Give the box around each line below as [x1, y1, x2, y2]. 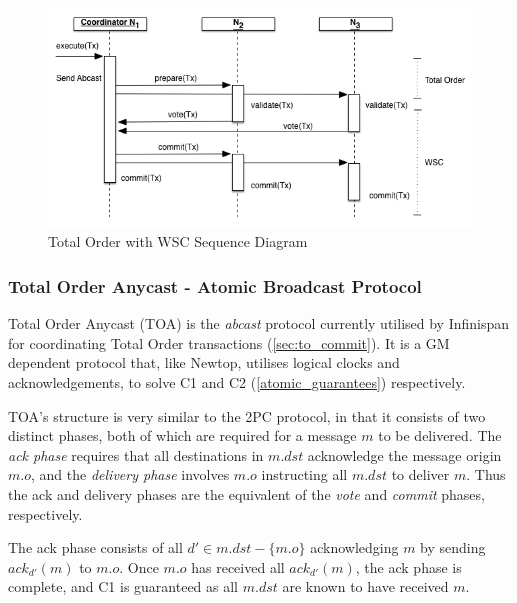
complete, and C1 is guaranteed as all [8, 576, 239, 597]
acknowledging [310, 537, 399, 558]
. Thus [466, 464, 506, 485]
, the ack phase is [355, 556, 462, 577]
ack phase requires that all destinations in [8, 444, 264, 465]
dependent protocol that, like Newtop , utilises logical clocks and [8, 352, 400, 373]
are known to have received [282, 576, 449, 597]
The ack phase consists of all [8, 537, 183, 558]
